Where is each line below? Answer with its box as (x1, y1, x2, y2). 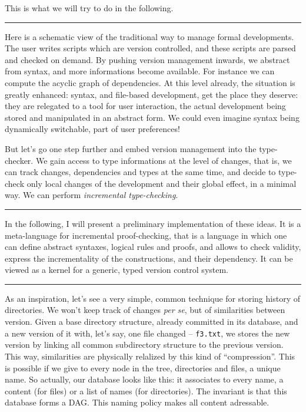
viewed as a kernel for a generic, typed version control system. (5, 263, 229, 276)
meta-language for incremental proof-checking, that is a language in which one (5, 229, 287, 241)
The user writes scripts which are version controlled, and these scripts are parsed (5, 42, 296, 54)
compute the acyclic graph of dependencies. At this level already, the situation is (5, 76, 295, 88)
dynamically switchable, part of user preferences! (5, 123, 180, 135)
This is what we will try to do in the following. (5, 2, 174, 14)
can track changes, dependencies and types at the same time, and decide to (5, 166, 276, 178)
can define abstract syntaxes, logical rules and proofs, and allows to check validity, (5, 240, 301, 253)
